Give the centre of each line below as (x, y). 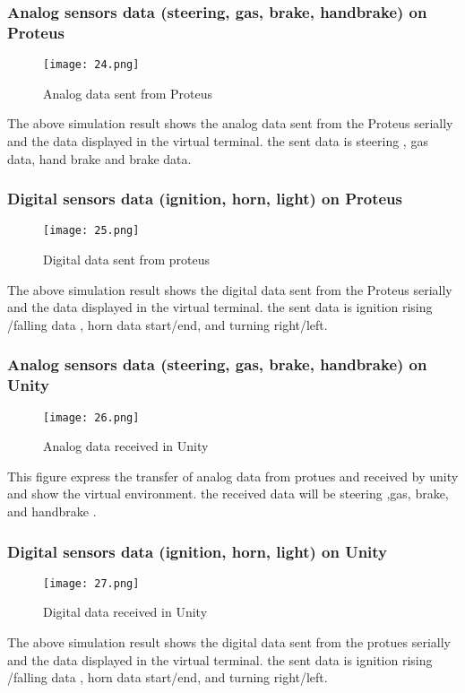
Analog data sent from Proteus (128, 93)
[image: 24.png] (91, 65)
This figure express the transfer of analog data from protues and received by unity (233, 476)
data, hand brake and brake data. (99, 158)
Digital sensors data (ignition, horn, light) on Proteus (205, 199)
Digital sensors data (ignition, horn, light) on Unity (198, 551)
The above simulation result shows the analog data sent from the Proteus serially (230, 123)
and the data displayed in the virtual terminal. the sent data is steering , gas (218, 140)
